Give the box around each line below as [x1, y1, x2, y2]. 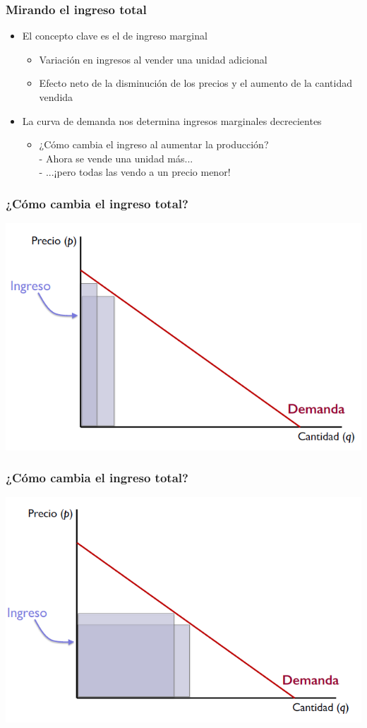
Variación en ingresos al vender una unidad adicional [39, 52, 267, 66]
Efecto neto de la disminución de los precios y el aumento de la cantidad [39, 76, 352, 90]
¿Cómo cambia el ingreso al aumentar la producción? [39, 137, 269, 152]
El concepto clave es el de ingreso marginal [22, 28, 207, 43]
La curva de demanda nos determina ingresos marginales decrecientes [22, 113, 322, 128]
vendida [39, 90, 73, 104]
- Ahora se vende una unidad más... [39, 150, 193, 165]
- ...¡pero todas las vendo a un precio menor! [39, 165, 231, 179]
